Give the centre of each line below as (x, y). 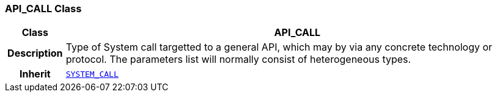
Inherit (35, 74)
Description (35, 53)
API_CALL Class (43, 9)
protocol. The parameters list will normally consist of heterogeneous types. (238, 59)
